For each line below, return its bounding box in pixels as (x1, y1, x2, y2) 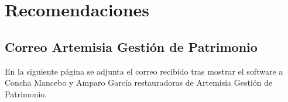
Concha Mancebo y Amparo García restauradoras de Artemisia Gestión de (5, 76, 273, 89)
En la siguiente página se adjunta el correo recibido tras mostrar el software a (5, 65, 283, 77)
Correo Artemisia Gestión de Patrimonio (5, 37, 258, 55)
